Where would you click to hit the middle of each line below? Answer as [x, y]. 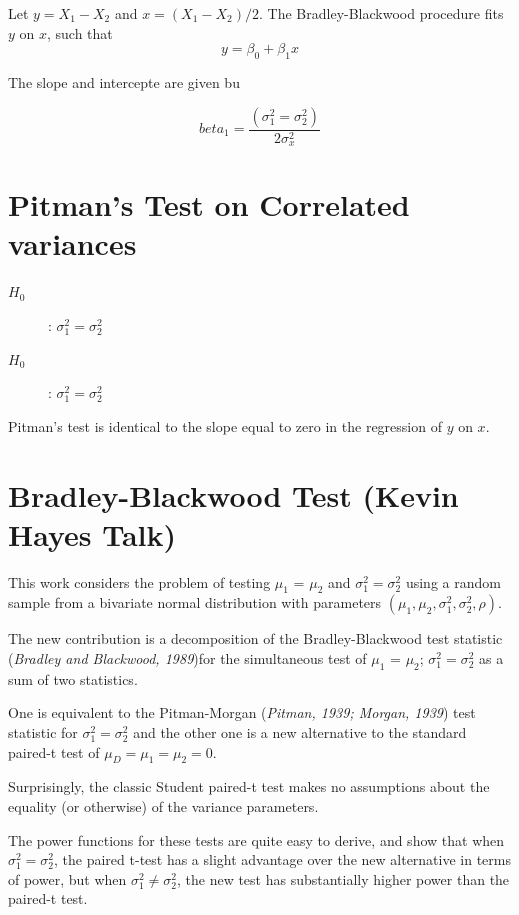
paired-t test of [54, 751]
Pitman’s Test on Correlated [209, 204]
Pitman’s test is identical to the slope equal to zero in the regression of [225, 425]
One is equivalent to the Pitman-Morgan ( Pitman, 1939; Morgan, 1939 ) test [242, 712]
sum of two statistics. [73, 678]
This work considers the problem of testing [139, 581]
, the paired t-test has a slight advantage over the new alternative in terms [283, 859]
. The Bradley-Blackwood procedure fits [381, 13]
